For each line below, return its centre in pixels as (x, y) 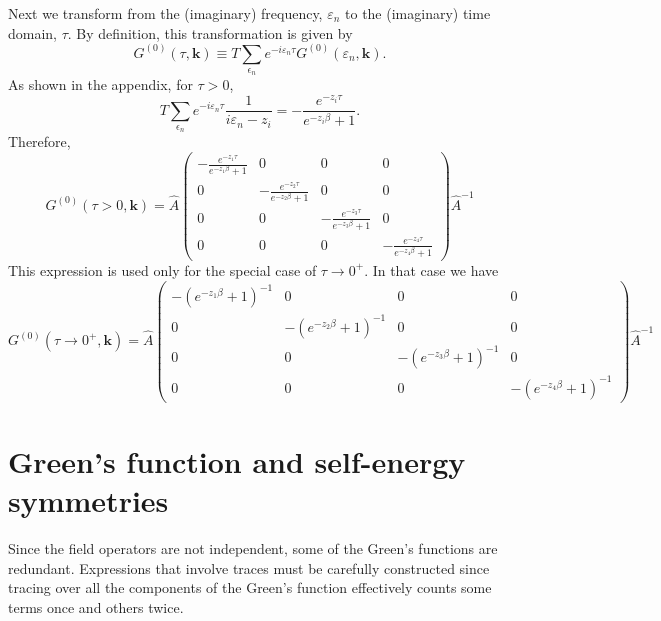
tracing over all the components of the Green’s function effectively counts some (250, 587)
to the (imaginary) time (418, 13)
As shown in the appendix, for (100, 84)
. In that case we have (431, 269)
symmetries (88, 500)
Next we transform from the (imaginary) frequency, (165, 13)
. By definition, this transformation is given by (210, 32)
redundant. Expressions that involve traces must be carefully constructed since (249, 567)
